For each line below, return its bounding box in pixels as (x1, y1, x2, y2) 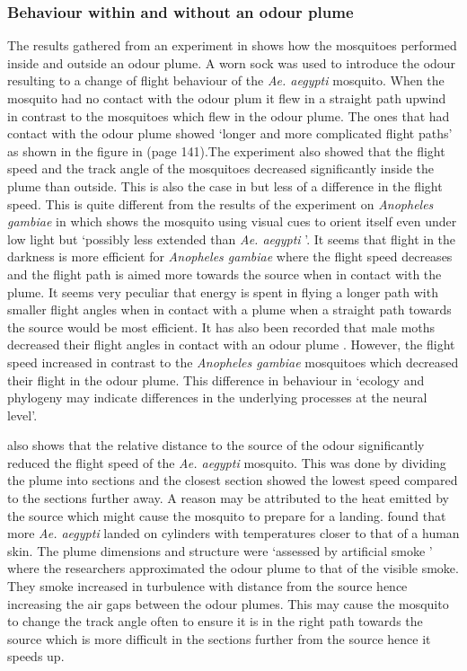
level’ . (7, 405, 38, 424)
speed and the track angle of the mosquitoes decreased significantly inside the (7, 159, 434, 178)
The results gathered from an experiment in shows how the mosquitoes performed (7, 36, 457, 55)
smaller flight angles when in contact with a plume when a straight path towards (7, 300, 452, 319)
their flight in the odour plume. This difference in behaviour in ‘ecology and (7, 370, 425, 389)
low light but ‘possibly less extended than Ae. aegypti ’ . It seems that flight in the (7, 229, 456, 248)
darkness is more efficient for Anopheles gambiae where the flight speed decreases (7, 247, 453, 266)
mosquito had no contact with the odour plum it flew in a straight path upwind (7, 89, 446, 107)
